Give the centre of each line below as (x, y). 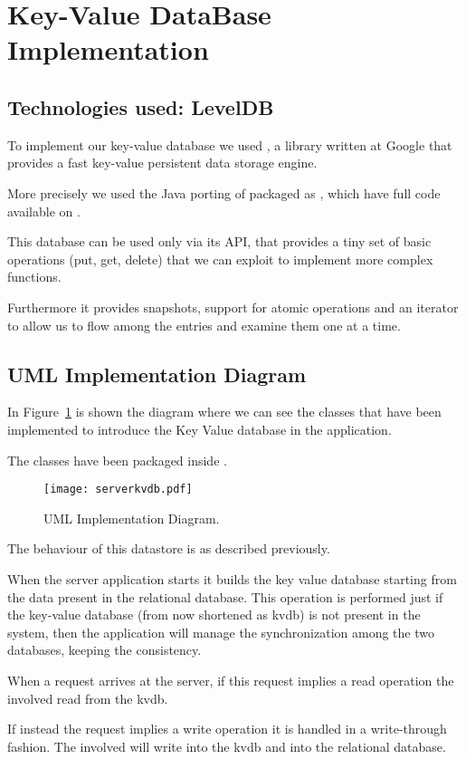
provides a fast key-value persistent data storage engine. (162, 163)
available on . (44, 211)
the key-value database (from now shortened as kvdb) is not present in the (214, 615)
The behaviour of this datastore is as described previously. (169, 548)
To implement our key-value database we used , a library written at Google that (230, 144)
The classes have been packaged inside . (117, 460)
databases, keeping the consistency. (105, 650)
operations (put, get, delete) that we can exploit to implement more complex (220, 259)
